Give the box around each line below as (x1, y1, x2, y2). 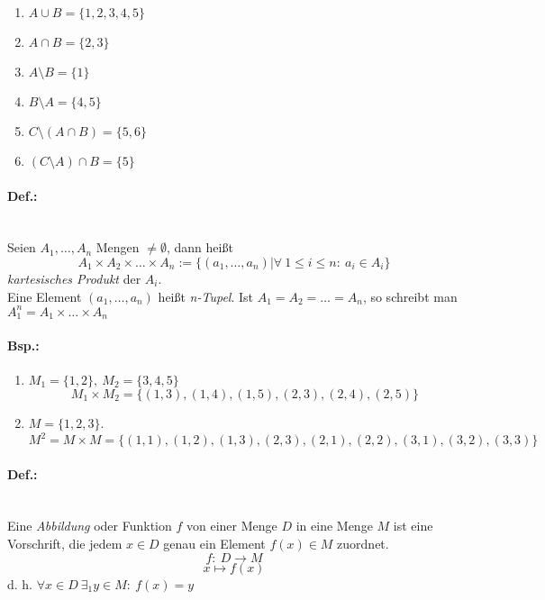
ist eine (393, 516, 433, 535)
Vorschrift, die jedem (7, 534, 123, 552)
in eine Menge (295, 516, 373, 535)
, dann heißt (166, 238, 233, 257)
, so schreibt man (362, 286, 458, 305)
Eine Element (7, 286, 82, 305)
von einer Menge (186, 516, 277, 535)
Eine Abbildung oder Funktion (7, 516, 172, 535)
